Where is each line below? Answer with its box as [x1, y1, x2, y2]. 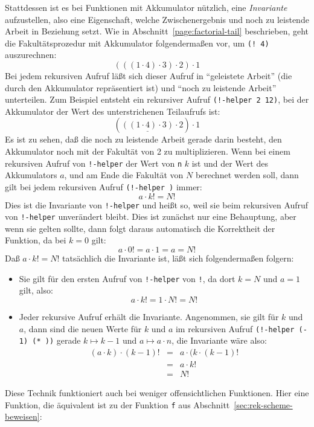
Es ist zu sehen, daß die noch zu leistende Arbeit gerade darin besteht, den [5, 133, 282, 146]
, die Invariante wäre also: [171, 334, 267, 347]
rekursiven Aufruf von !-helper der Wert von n [5, 156, 182, 169]
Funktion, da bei [5, 234, 66, 246]
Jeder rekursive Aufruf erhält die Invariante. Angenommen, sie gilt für [19, 310, 279, 323]
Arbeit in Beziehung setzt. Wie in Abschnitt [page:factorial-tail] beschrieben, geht [5, 25, 309, 37]
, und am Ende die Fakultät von [64, 169, 184, 181]
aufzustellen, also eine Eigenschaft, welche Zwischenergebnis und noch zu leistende [5, 13, 309, 25]
